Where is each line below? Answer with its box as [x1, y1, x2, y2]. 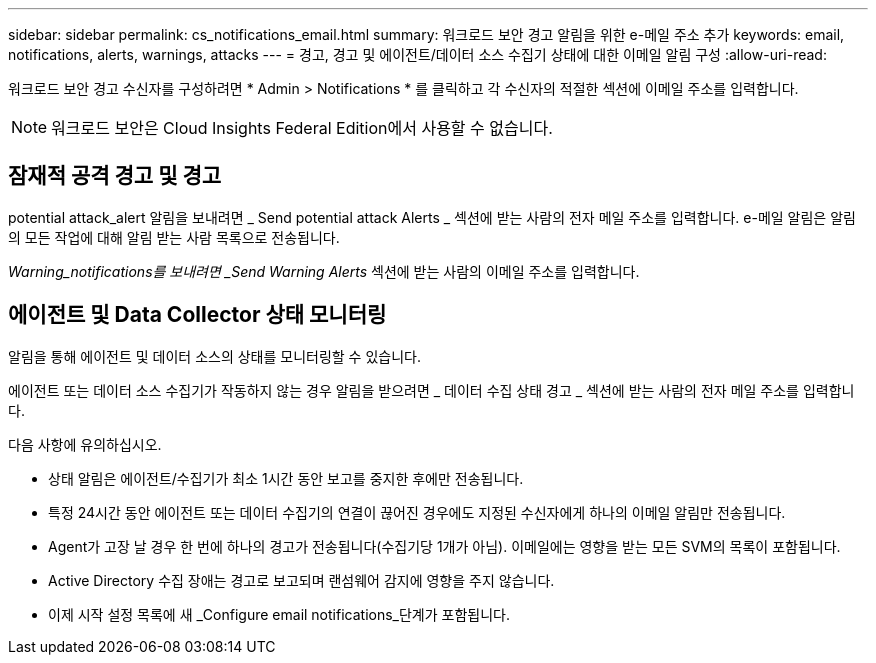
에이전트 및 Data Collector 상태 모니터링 [8, 302, 387, 328]
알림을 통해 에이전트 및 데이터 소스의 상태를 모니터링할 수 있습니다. [8, 347, 421, 365]
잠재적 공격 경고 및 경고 [8, 163, 222, 189]
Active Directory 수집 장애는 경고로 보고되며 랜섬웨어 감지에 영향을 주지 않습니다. [48, 571, 555, 589]
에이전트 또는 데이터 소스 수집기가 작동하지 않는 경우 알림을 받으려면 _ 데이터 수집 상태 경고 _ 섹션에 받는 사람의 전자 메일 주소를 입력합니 [8, 381, 855, 399]
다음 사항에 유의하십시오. [8, 435, 162, 453]
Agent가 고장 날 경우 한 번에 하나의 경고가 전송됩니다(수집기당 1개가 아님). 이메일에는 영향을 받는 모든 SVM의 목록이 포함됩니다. [48, 537, 841, 555]
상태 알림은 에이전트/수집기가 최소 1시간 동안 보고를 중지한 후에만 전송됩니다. [48, 469, 524, 487]
